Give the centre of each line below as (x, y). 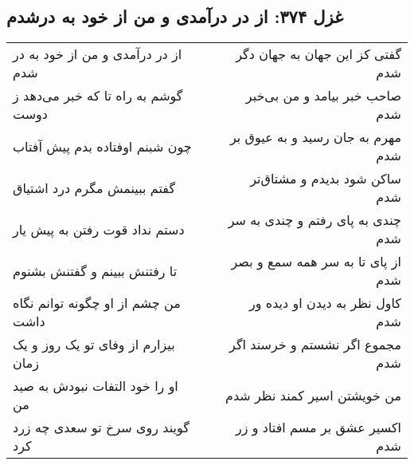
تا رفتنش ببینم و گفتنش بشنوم (95, 270)
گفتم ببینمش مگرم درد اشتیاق (94, 187)
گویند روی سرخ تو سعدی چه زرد (101, 428)
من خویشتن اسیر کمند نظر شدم (313, 395)
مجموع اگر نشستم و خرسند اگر (315, 345)
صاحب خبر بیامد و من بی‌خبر (323, 96)
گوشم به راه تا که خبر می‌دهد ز (98, 96)
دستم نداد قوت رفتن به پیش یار (99, 229)
